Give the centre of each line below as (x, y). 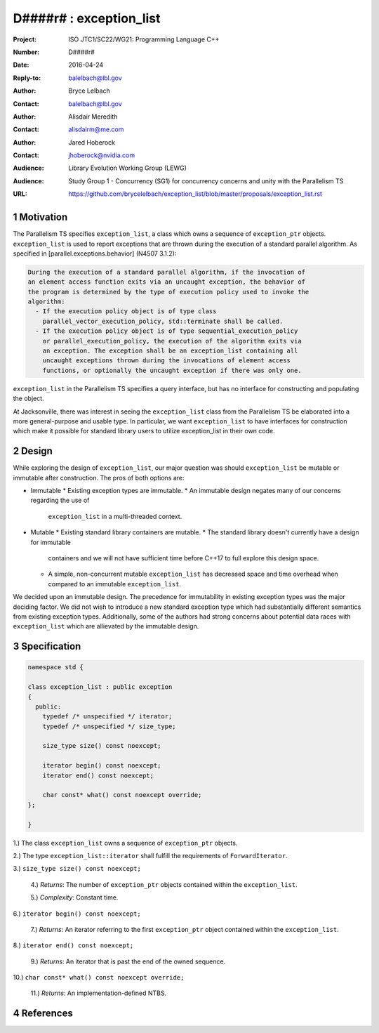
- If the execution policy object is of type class (126, 311)
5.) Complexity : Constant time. (74, 897)
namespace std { (56, 667)
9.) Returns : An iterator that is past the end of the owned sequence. (128, 961)
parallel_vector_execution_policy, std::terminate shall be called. (163, 321)
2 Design (33, 451)
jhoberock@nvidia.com (102, 155)
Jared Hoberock (92, 142)
